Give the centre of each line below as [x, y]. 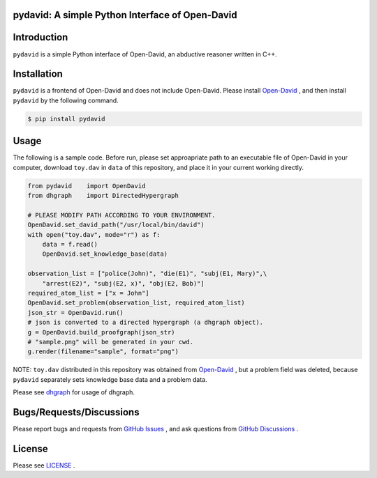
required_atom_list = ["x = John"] [88, 293]
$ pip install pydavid [66, 119]
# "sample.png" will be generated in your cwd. [110, 342]
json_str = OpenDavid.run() [75, 313]
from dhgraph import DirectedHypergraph [103, 196]
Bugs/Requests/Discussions [76, 412]
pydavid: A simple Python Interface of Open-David [125, 15]
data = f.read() [70, 245]
